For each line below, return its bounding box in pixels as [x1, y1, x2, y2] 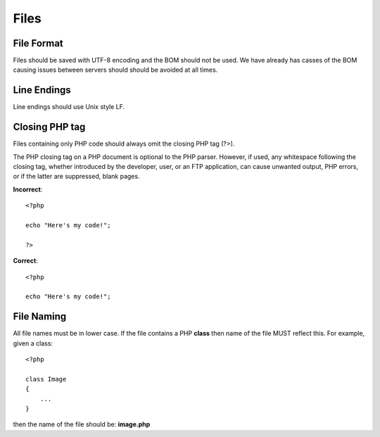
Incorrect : [13, 185, 43, 194]
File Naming [13, 310, 67, 323]
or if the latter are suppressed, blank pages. [13, 172, 140, 181]
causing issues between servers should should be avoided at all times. [13, 65, 218, 74]
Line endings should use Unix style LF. [13, 103, 125, 111]
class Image [25, 375, 67, 383]
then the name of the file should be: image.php [13, 420, 151, 429]
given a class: [13, 338, 53, 348]
